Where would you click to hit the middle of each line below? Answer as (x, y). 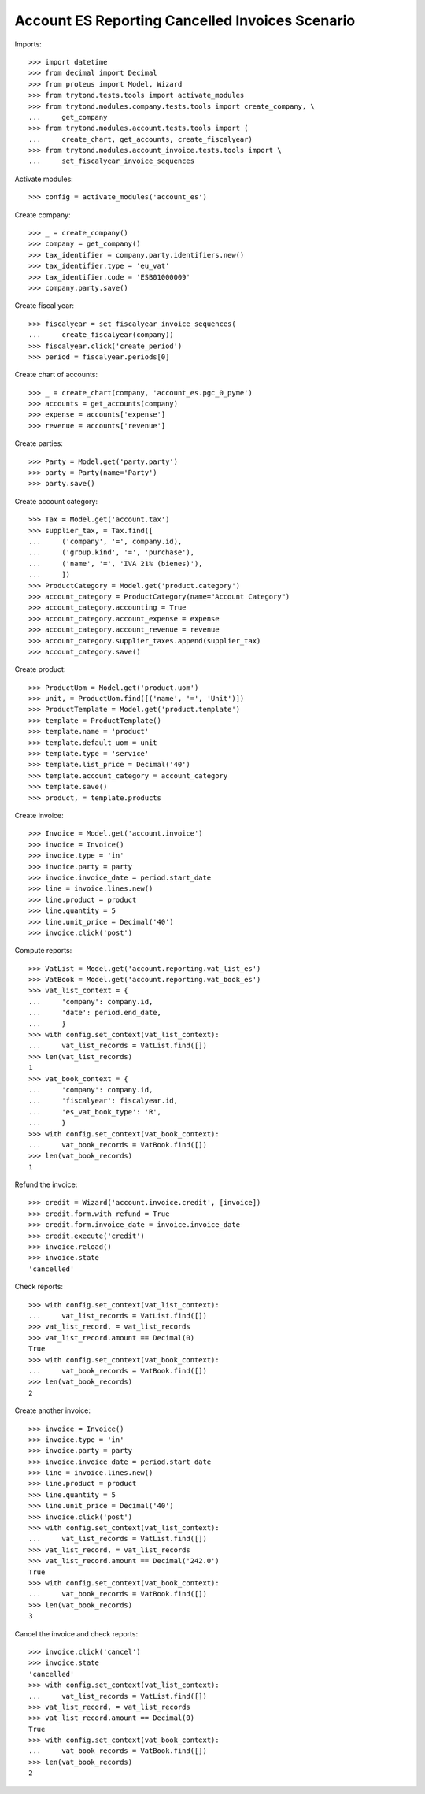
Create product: (40, 669)
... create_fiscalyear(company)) (102, 335)
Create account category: (56, 501)
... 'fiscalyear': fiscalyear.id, (103, 1101)
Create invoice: (39, 815)
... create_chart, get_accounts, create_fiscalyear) (141, 139)
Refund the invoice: (46, 1184)
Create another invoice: (52, 1410)
